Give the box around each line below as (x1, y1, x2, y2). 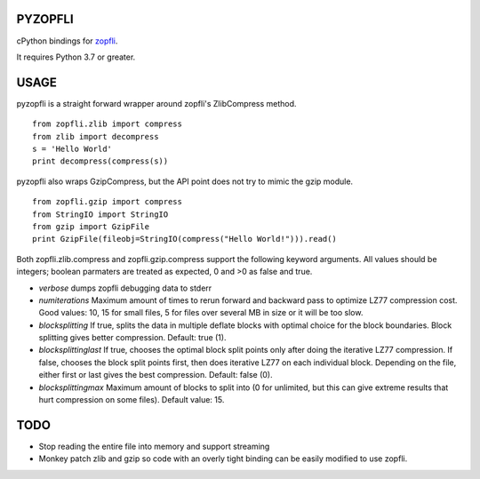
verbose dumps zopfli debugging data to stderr (38, 283, 212, 293)
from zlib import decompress (32, 132, 159, 141)
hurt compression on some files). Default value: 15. (38, 395, 225, 405)
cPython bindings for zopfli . (16, 36, 118, 46)
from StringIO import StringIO (32, 209, 169, 220)
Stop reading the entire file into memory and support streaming (38, 441, 270, 451)
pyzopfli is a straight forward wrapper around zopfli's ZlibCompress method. (16, 98, 297, 108)
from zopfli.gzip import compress (32, 196, 182, 207)
